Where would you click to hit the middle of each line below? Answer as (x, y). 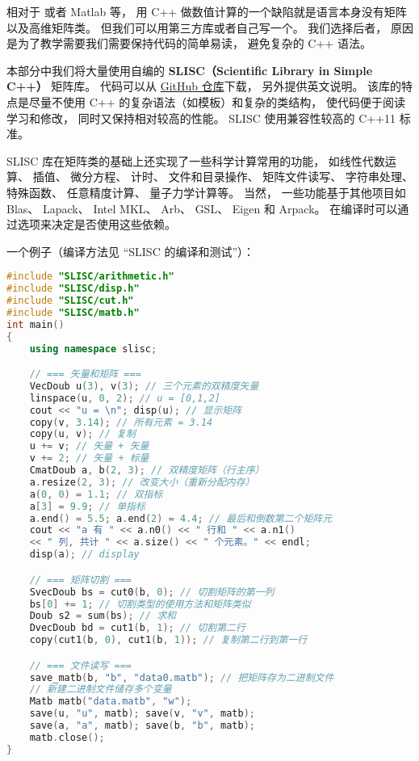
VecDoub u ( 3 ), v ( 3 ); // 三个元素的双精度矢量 (144, 386)
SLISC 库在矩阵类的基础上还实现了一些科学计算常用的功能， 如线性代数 (196, 160)
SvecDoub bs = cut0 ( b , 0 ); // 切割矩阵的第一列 (152, 592)
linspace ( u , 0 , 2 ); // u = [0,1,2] (125, 398)
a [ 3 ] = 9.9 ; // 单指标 (87, 506)
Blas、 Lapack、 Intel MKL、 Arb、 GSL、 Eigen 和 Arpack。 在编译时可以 (202, 208)
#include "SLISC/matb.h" (73, 312)
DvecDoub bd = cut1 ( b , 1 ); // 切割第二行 (137, 628)
